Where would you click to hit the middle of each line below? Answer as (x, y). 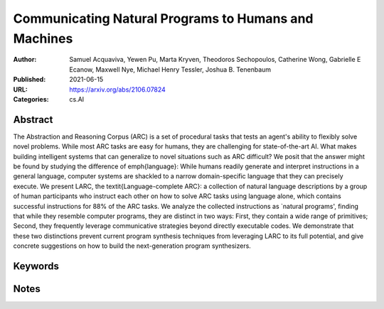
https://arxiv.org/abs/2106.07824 (118, 90)
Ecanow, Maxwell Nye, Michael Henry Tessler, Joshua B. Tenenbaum (170, 69)
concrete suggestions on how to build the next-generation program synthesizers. (132, 246)
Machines (43, 38)
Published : (30, 80)
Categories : (31, 99)
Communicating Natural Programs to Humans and (163, 18)
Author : (25, 60)
